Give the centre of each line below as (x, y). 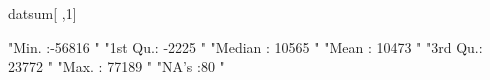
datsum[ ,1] (42, 13)
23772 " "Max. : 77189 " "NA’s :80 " (116, 66)
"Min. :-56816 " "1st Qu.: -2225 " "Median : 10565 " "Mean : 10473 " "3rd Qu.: (245, 46)
